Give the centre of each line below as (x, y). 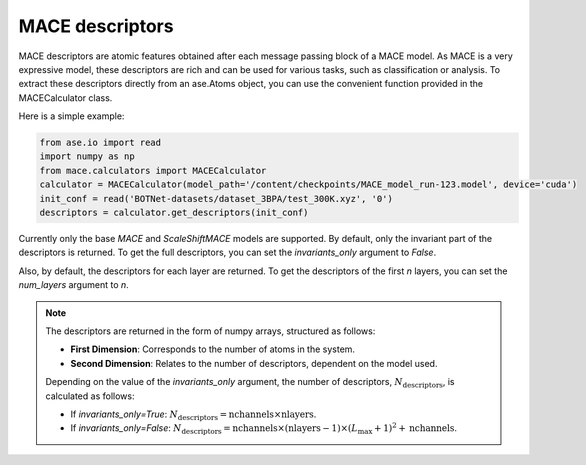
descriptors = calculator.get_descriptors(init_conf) (174, 213)
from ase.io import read (100, 143)
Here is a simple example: (71, 116)
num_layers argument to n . (73, 285)
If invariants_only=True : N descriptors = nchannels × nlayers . (193, 415)
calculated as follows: (90, 396)
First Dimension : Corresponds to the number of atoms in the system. (212, 349)
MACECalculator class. (65, 97)
